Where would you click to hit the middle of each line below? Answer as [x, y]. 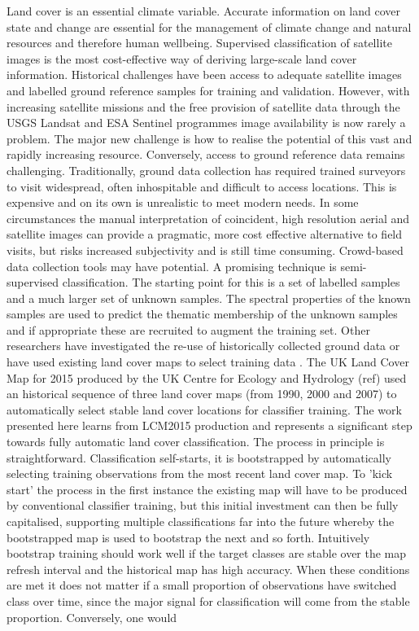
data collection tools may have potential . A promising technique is [172, 266]
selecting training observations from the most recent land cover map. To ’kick [200, 473]
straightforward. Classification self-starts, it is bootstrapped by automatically [199, 457]
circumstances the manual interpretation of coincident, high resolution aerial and [208, 218]
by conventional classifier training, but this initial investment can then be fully [203, 505]
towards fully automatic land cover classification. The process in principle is [196, 442]
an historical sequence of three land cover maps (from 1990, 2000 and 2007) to [202, 394]
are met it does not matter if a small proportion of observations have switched [202, 585]
